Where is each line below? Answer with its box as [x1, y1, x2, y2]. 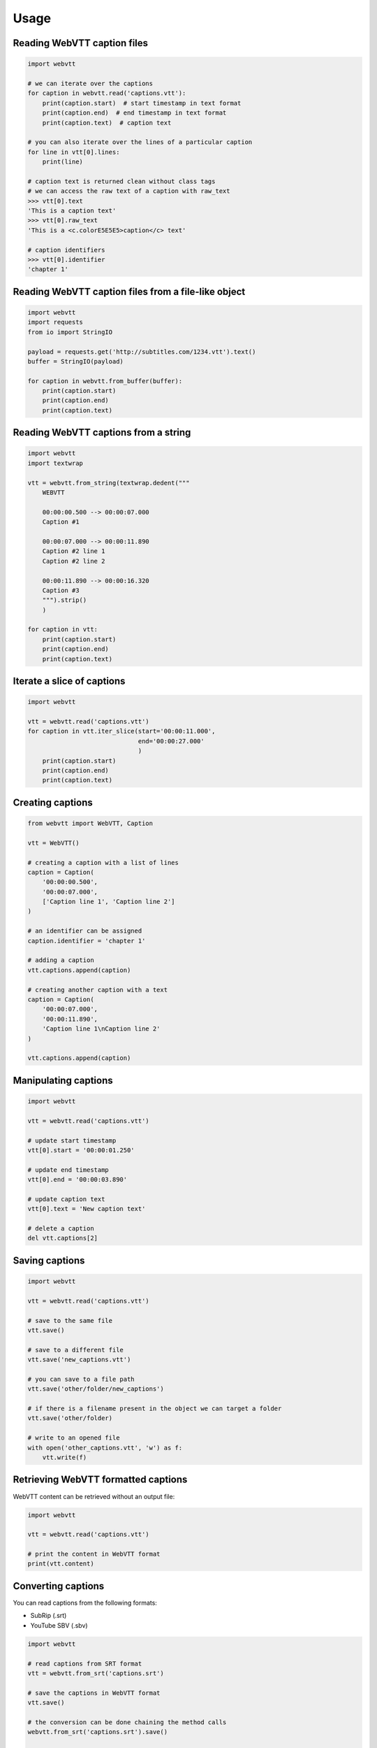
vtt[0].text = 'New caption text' [27, 1205, 146, 1213]
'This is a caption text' [27, 207, 117, 215]
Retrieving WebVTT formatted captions [13, 1474, 188, 1486]
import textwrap [27, 459, 84, 467]
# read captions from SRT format [27, 1659, 142, 1668]
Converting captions [13, 1580, 105, 1592]
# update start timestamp [27, 1136, 117, 1145]
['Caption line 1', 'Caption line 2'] [42, 898, 175, 905]
